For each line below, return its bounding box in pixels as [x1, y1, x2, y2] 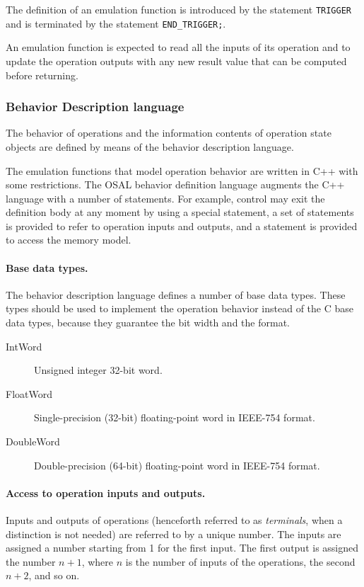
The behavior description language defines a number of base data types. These [6, 287, 346, 302]
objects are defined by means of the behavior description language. [6, 139, 294, 154]
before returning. [6, 67, 78, 82]
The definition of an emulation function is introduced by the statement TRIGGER [6, 2, 352, 16]
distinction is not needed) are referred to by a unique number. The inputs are [6, 526, 341, 541]
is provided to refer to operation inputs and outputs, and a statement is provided [6, 218, 358, 233]
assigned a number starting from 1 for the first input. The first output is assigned [6, 540, 359, 555]
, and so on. [28, 568, 80, 583]
